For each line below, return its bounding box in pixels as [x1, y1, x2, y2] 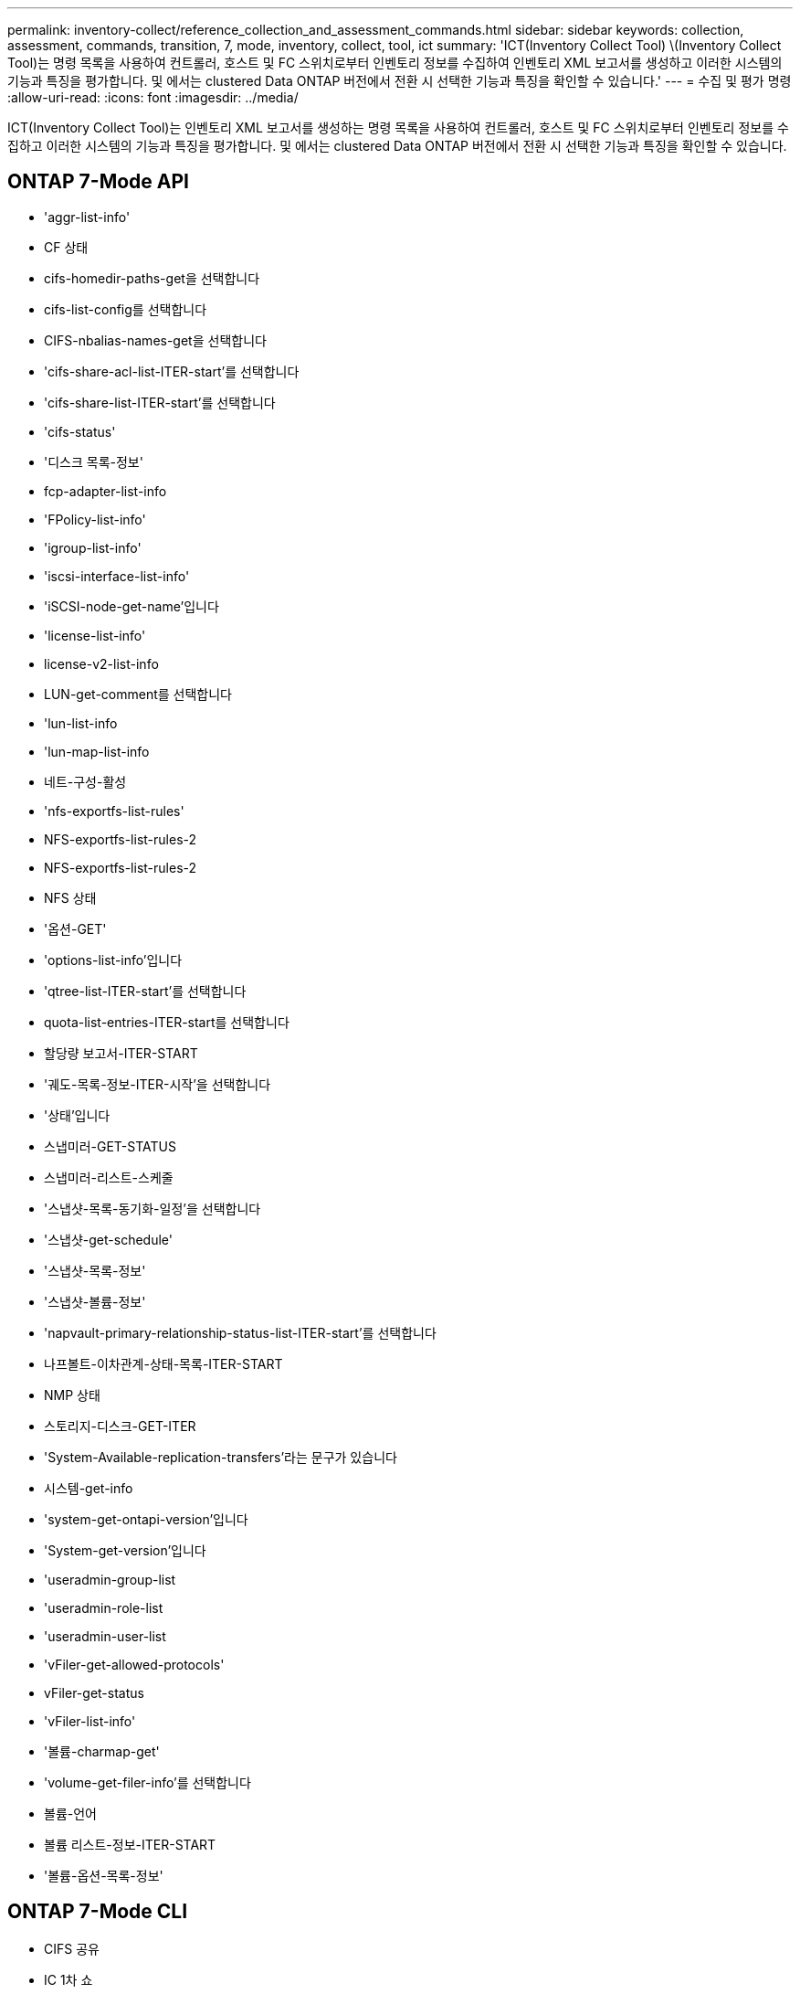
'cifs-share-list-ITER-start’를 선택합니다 [44, 394, 276, 410]
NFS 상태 [44, 889, 97, 906]
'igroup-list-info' [44, 539, 142, 556]
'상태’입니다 [44, 1107, 111, 1123]
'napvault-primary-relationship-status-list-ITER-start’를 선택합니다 [44, 1324, 437, 1341]
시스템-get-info [44, 1480, 133, 1496]
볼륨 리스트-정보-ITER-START [44, 1836, 216, 1852]
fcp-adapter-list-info [44, 483, 167, 499]
